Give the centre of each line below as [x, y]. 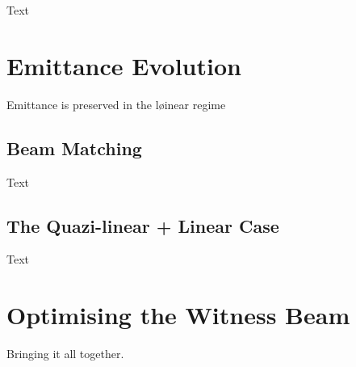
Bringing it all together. [65, 354]
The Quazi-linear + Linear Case [143, 225]
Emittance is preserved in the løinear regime [116, 104]
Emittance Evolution [124, 65]
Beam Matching [74, 148]
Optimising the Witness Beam [178, 315]
